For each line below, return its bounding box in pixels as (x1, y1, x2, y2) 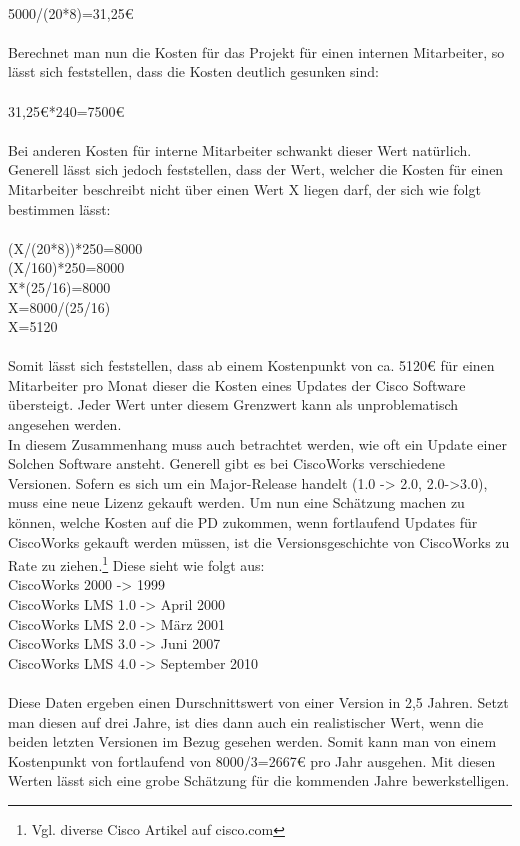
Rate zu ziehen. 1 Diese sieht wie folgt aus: (8, 552, 265, 575)
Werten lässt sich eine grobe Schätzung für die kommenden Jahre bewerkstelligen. (8, 770, 510, 791)
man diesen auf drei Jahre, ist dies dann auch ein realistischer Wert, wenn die (8, 711, 484, 732)
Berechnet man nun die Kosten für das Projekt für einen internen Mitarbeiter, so (8, 41, 505, 62)
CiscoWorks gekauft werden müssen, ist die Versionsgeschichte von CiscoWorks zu (8, 531, 510, 552)
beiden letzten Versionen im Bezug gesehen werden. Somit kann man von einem (8, 731, 497, 752)
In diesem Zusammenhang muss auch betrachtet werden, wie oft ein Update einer (8, 433, 507, 454)
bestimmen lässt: (8, 198, 111, 219)
